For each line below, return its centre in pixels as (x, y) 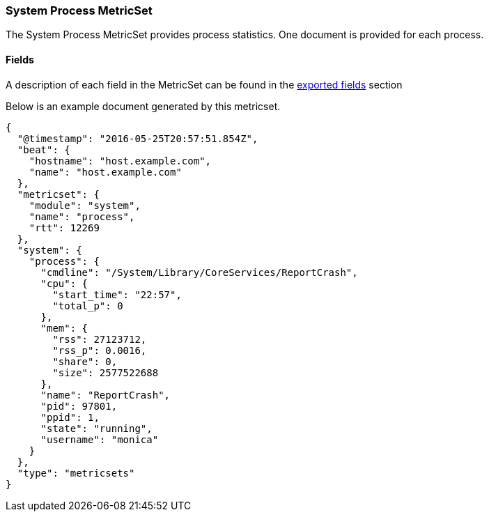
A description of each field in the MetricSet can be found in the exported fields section (204, 84)
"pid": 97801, (79, 406)
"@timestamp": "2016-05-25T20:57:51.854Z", (138, 138)
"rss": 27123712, (100, 339)
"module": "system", (85, 205)
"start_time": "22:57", (117, 294)
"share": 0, (85, 361)
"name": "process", (82, 216)
